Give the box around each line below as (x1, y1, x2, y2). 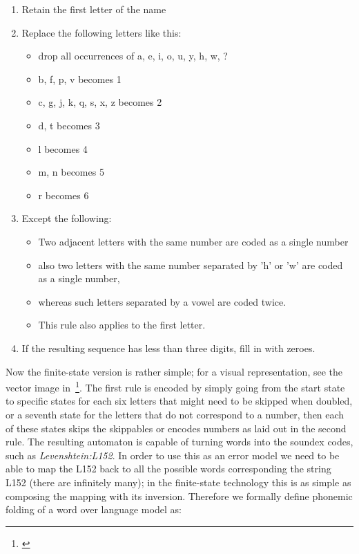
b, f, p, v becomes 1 (38, 71, 122, 86)
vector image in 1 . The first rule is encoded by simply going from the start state (6, 378, 345, 394)
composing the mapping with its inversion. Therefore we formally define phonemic (6, 488, 353, 503)
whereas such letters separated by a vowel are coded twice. (38, 294, 287, 308)
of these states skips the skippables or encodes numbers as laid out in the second (6, 421, 347, 435)
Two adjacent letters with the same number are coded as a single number (38, 234, 349, 248)
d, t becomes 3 (38, 118, 100, 132)
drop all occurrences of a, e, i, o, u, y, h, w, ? (38, 48, 228, 63)
